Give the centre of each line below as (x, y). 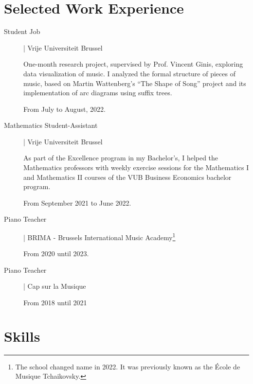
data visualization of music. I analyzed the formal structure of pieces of (129, 73)
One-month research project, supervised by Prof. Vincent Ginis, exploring (133, 64)
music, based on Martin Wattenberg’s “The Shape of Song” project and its (135, 83)
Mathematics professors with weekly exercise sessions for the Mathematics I (136, 167)
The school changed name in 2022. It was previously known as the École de (128, 366)
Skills (22, 336)
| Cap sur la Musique (55, 286)
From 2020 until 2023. (56, 253)
